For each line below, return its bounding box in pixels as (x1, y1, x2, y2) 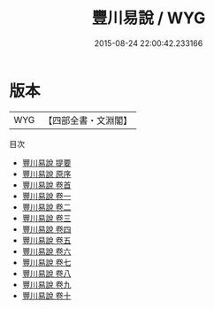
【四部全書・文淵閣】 (43, 114, 133, 127)
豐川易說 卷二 (21, 201, 72, 212)
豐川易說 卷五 (21, 235, 72, 245)
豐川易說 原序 (21, 168, 72, 179)
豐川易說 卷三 (21, 212, 72, 223)
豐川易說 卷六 (21, 245, 72, 257)
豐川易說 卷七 (21, 257, 72, 267)
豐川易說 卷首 (21, 179, 72, 190)
